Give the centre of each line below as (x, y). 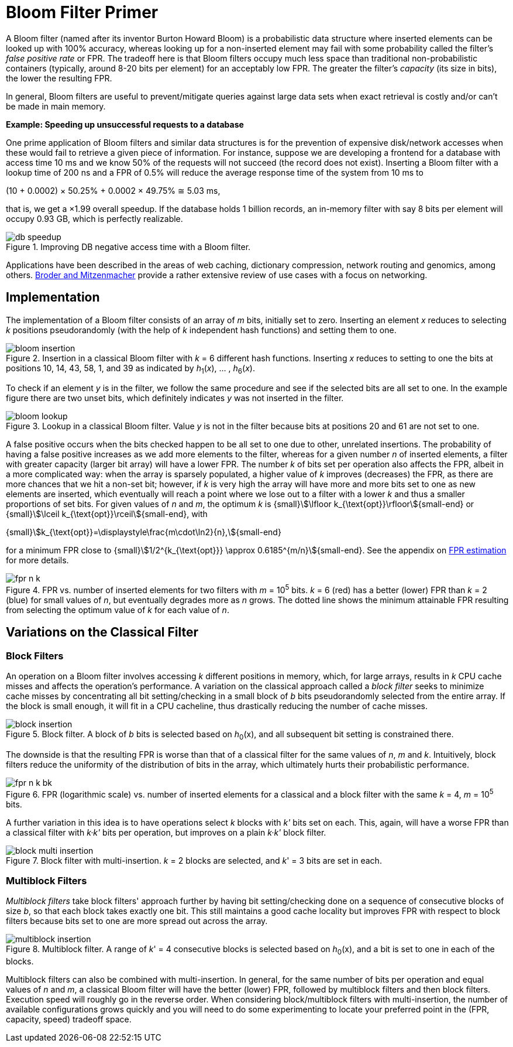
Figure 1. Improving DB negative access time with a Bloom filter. (128, 247)
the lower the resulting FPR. (59, 78)
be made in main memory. (56, 106)
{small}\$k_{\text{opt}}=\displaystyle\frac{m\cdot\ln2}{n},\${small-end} (144, 532)
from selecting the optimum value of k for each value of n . (118, 610)
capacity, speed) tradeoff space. (69, 1019)
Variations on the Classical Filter (102, 632)
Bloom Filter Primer (82, 12)
